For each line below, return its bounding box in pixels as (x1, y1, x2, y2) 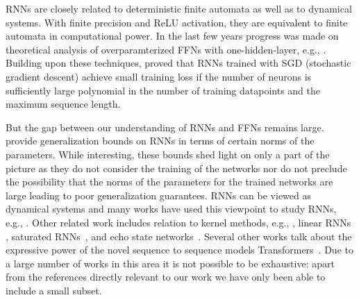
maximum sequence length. (6, 97, 121, 111)
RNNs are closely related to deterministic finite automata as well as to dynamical (6, 1, 352, 15)
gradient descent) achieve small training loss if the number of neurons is (6, 69, 312, 83)
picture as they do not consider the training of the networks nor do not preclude (6, 160, 347, 175)
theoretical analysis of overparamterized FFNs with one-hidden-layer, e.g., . (6, 42, 326, 56)
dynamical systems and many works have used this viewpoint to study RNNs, (6, 201, 337, 216)
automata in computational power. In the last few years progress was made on (6, 28, 339, 43)
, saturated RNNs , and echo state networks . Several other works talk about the (6, 228, 352, 243)
